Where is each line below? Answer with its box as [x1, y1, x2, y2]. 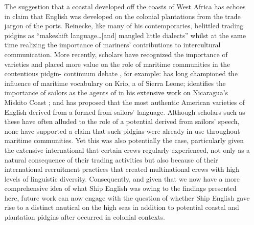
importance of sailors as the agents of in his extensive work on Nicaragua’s [4, 87, 228, 98]
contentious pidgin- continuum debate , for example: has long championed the [4, 68, 238, 79]
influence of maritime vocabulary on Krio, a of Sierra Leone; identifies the [4, 78, 226, 88]
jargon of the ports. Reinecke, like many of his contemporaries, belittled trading [4, 20, 244, 31]
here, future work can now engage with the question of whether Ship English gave [4, 192, 250, 203]
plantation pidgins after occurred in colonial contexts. [4, 212, 165, 222]
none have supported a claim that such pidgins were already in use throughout [4, 125, 240, 136]
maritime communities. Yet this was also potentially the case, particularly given [4, 135, 244, 145]
